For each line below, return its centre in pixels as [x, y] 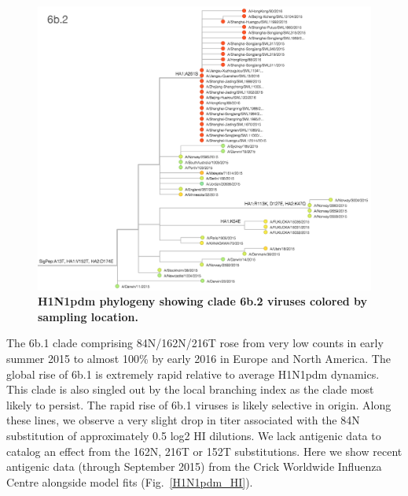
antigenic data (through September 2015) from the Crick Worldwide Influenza [194, 466]
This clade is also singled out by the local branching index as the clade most [190, 389]
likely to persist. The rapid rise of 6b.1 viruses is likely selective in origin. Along [199, 404]
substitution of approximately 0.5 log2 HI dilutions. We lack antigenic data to [194, 435]
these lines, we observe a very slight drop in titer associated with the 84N [183, 420]
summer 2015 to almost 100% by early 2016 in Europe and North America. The [198, 359]
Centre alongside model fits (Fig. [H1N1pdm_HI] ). [130, 481]
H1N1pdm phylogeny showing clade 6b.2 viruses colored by [203, 301]
